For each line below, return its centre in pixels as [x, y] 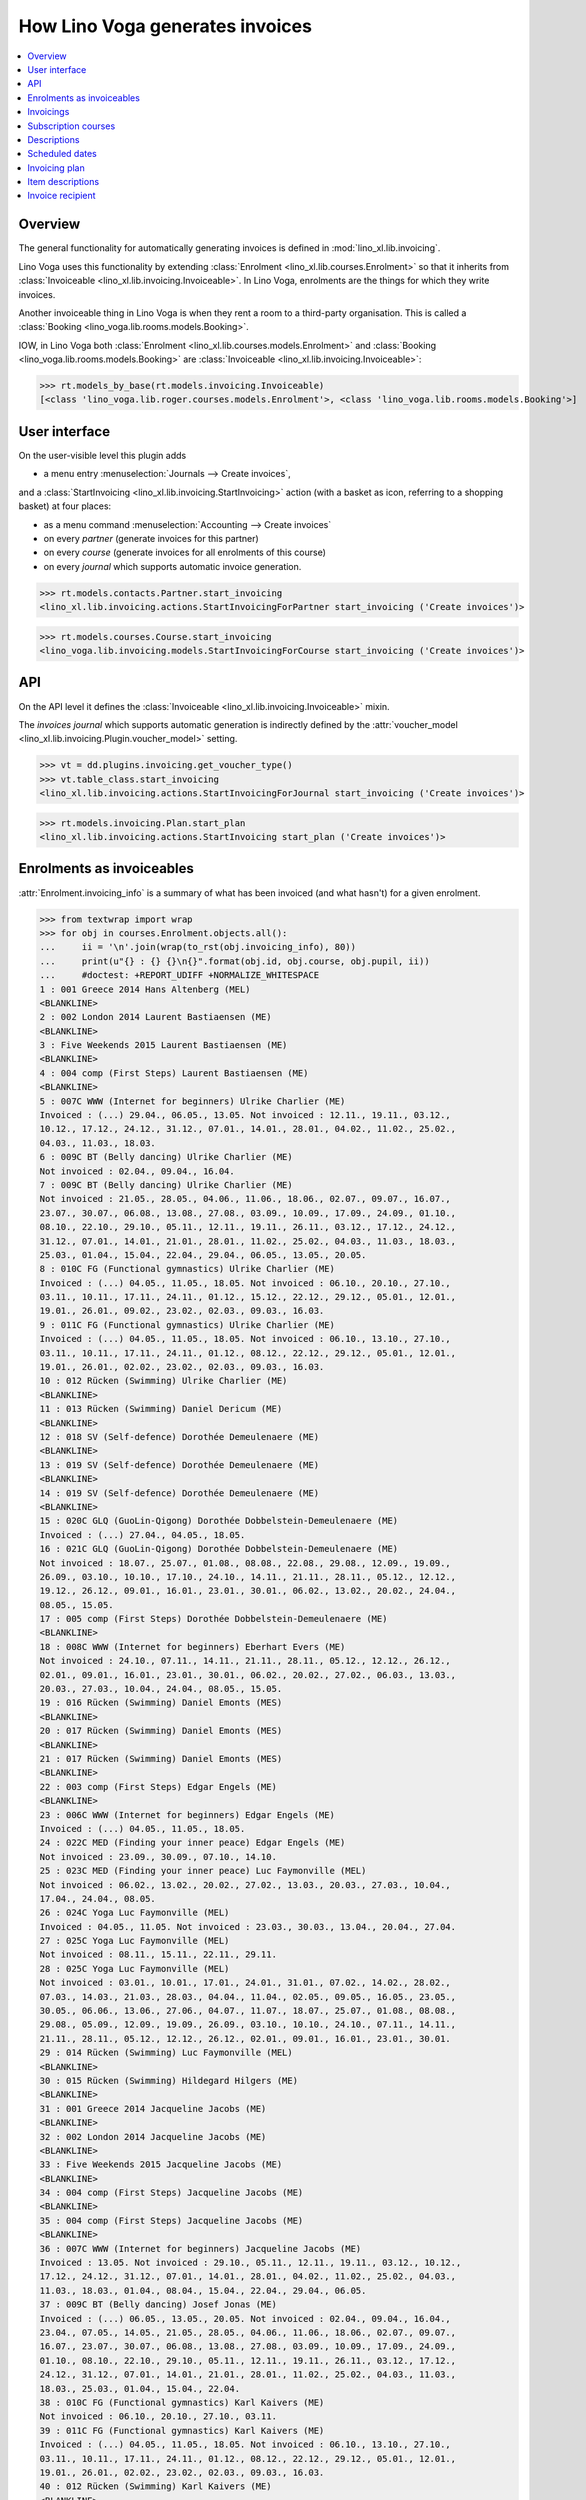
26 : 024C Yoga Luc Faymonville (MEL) [134, 1913]
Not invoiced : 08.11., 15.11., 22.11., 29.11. [158, 1954]
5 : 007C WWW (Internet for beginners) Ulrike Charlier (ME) [192, 1101]
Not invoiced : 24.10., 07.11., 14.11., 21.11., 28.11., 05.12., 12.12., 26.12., [245, 1661]
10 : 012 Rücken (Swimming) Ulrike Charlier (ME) [163, 1381]
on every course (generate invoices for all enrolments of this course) [185, 552]
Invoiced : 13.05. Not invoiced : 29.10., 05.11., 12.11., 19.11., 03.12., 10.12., [250, 2263]
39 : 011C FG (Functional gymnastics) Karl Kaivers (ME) [182, 2430]
